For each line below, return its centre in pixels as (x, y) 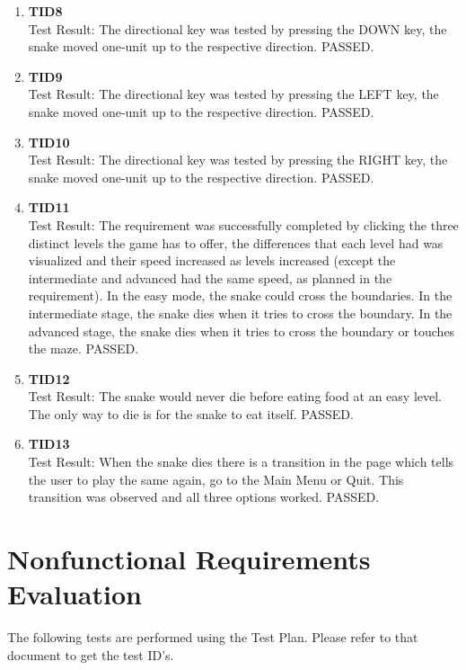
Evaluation (75, 594)
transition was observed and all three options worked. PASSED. (204, 497)
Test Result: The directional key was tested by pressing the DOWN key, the (237, 28)
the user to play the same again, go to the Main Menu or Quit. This (216, 479)
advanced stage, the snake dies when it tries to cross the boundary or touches (242, 331)
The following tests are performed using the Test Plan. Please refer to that (213, 637)
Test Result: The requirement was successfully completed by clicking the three (243, 224)
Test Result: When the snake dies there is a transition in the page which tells (241, 462)
